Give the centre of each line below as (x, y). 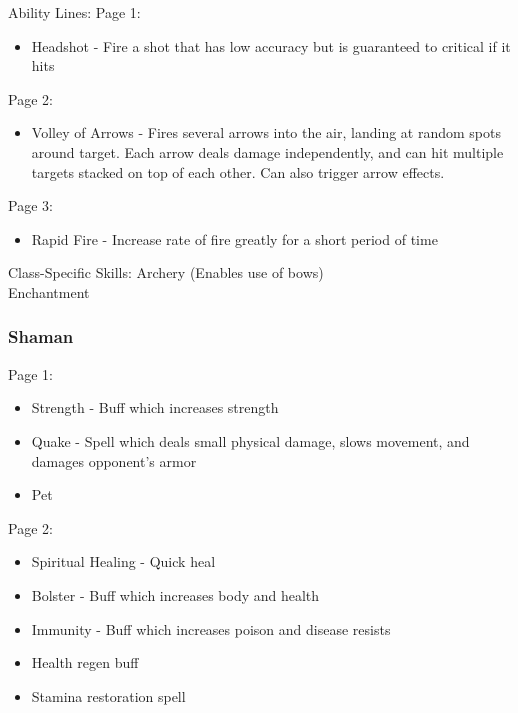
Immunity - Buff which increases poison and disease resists (211, 628)
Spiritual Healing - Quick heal (123, 561)
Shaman (41, 336)
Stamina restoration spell (108, 695)
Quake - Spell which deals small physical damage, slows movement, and (250, 440)
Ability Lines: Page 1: (74, 12)
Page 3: (30, 205)
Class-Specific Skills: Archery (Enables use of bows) (166, 272)
